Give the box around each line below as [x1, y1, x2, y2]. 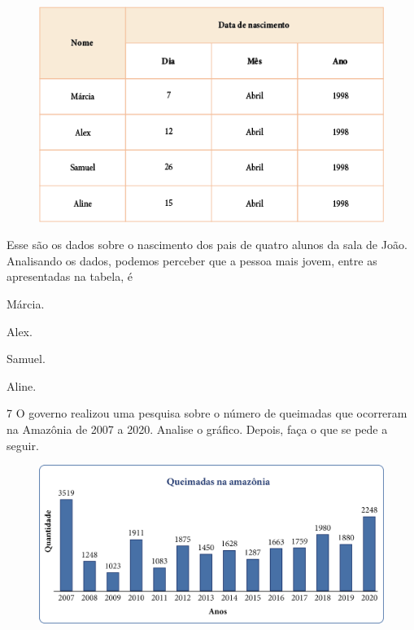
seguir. [7, 436, 39, 453]
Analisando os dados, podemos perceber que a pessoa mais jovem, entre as [7, 252, 377, 269]
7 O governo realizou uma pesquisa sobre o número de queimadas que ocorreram [7, 405, 407, 422]
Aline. [7, 377, 37, 394]
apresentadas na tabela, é [7, 268, 133, 285]
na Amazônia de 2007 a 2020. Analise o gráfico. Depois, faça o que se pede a [7, 421, 388, 438]
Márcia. [7, 295, 45, 313]
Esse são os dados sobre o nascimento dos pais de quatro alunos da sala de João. [7, 236, 407, 253]
